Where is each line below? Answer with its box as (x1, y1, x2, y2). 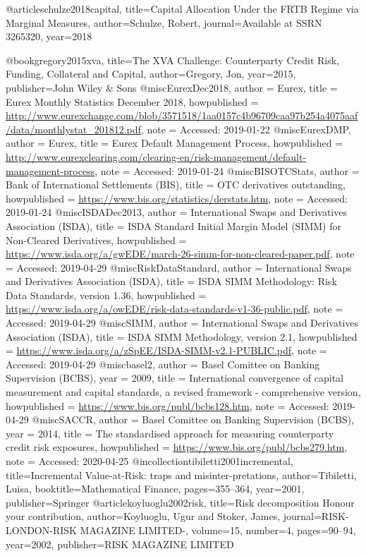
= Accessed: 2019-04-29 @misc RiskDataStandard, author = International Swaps (6, 260, 352, 274)
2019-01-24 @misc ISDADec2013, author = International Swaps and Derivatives (6, 205, 347, 219)
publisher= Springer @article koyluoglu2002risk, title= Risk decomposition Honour (6, 495, 355, 509)
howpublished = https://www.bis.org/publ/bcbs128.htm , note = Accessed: (6, 398, 329, 413)
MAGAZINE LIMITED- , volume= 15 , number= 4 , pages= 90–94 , (80, 522, 356, 537)
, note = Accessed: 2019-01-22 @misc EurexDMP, (140, 121, 351, 136)
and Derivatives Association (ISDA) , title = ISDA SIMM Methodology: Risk (6, 274, 337, 289)
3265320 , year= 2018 (6, 29, 92, 44)
